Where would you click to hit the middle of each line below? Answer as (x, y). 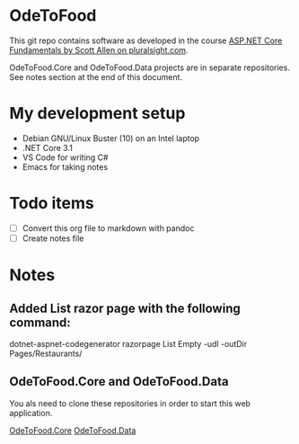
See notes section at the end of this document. (96, 76)
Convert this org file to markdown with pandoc (108, 228)
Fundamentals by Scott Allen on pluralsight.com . (99, 49)
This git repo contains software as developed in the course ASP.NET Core (146, 40)
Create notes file (53, 238)
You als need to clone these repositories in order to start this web (130, 403)
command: (40, 322)
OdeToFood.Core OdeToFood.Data (73, 430)
